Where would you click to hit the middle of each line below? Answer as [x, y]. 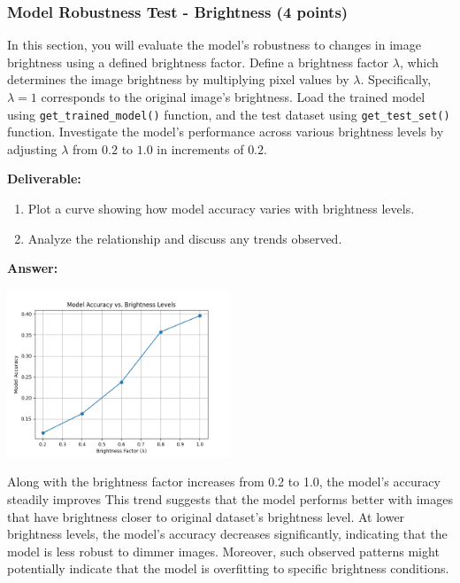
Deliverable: [44, 179]
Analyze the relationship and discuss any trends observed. [185, 238]
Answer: [33, 268]
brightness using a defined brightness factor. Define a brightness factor [198, 62]
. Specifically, [396, 79]
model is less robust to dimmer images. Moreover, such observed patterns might [223, 551]
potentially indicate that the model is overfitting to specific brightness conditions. [228, 568]
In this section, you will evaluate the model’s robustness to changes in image [214, 45]
